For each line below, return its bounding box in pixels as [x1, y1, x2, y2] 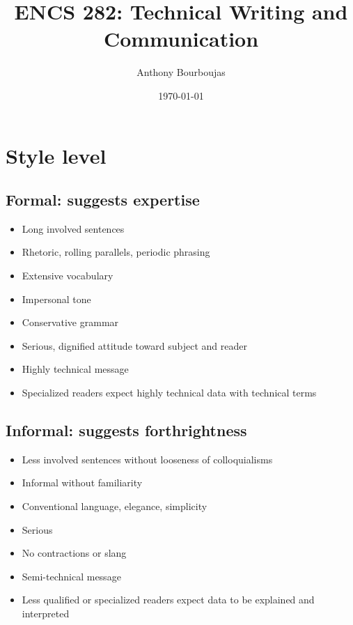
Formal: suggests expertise [6, 189, 200, 210]
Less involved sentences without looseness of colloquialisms [22, 452, 273, 466]
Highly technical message [22, 362, 129, 376]
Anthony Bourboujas [136, 65, 226, 79]
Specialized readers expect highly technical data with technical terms [22, 385, 317, 400]
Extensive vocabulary [22, 268, 113, 283]
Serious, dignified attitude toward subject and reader [22, 338, 247, 353]
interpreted [22, 606, 70, 620]
